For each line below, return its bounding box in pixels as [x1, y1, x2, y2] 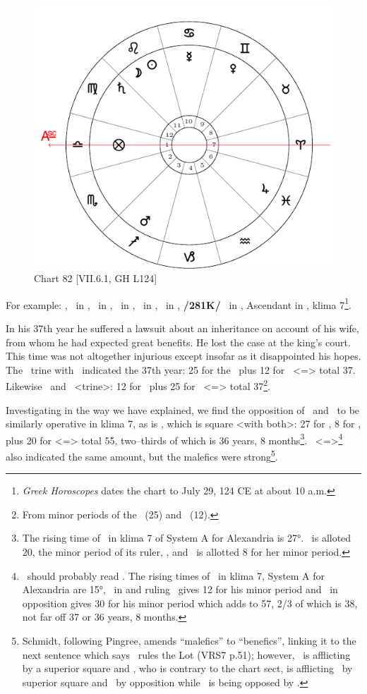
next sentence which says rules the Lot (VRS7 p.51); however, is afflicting [22, 647, 351, 662]
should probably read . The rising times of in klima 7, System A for [27, 568, 325, 583]
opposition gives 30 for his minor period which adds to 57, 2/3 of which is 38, [22, 595, 358, 610]
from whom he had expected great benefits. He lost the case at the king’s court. [6, 334, 351, 349]
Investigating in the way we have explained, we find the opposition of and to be [6, 402, 360, 417]
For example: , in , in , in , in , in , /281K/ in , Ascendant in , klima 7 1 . [6, 295, 351, 312]
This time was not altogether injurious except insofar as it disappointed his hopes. [6, 348, 361, 363]
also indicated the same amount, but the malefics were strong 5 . [6, 447, 278, 463]
